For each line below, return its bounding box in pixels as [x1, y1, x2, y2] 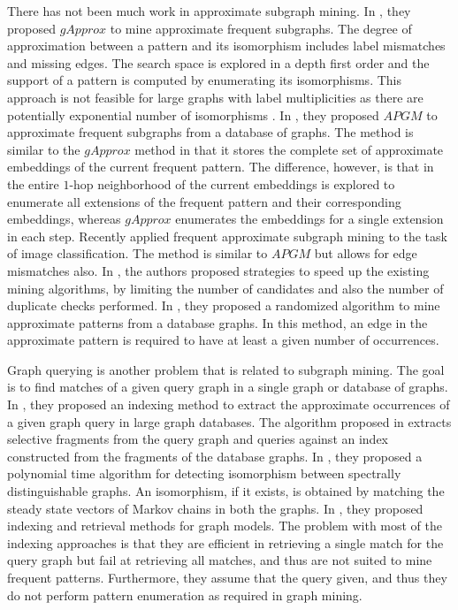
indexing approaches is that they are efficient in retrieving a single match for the [7, 533, 444, 552]
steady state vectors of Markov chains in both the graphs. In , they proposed [7, 499, 424, 517]
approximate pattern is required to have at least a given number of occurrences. [7, 331, 439, 349]
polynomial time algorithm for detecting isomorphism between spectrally [7, 464, 401, 483]
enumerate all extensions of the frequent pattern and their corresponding [7, 192, 401, 210]
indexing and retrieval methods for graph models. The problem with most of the [7, 516, 442, 535]
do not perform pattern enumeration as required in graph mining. [7, 585, 363, 604]
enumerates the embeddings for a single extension [175, 210, 444, 228]
